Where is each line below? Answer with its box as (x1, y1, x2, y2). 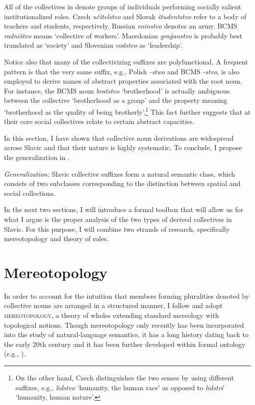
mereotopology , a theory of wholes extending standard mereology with (4, 310, 219, 320)
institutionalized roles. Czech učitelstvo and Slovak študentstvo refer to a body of (4, 11, 247, 21)
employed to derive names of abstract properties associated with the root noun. (4, 76, 243, 86)
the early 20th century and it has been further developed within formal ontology (4, 339, 246, 349)
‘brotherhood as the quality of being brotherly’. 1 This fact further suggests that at (4, 105, 251, 117)
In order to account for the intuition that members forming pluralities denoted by (4, 290, 250, 301)
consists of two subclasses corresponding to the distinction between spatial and (4, 178, 241, 188)
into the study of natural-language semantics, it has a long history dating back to (4, 329, 249, 340)
